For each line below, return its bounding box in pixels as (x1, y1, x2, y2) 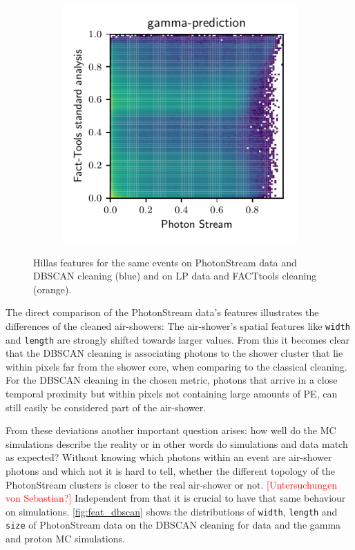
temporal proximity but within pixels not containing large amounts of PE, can (6, 386, 338, 401)
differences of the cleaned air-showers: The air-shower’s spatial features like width (6, 318, 350, 333)
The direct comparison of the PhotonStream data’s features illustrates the (6, 305, 319, 320)
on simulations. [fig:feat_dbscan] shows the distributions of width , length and (6, 504, 338, 518)
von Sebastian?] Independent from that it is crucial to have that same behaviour (6, 491, 346, 505)
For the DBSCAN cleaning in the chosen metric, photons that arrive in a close (6, 373, 338, 387)
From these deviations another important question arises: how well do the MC (6, 423, 336, 438)
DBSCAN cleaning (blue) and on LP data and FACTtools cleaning (33, 268, 317, 283)
